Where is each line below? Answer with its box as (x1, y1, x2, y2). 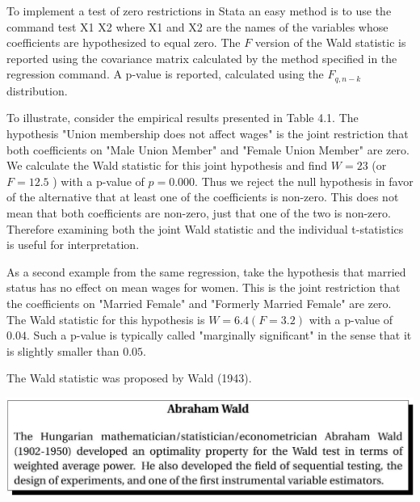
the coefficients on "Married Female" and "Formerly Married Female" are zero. (6, 294, 392, 311)
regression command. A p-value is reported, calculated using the (6, 65, 324, 82)
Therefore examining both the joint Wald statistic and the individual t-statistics (6, 220, 404, 237)
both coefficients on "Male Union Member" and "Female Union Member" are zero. (6, 141, 409, 158)
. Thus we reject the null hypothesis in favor (195, 172, 414, 189)
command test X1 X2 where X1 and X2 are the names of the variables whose (6, 18, 388, 35)
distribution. (6, 82, 68, 99)
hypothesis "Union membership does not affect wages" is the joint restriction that (6, 125, 409, 142)
